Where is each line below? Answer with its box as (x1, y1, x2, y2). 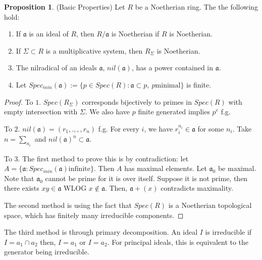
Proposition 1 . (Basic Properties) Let (4, 2, 125, 12)
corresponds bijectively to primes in (82, 96, 192, 107)
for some (197, 123, 224, 134)
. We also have (85, 106, 130, 117)
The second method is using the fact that (4, 199, 132, 210)
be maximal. (218, 163, 256, 174)
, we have (144, 123, 173, 134)
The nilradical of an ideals (16, 62, 97, 73)
